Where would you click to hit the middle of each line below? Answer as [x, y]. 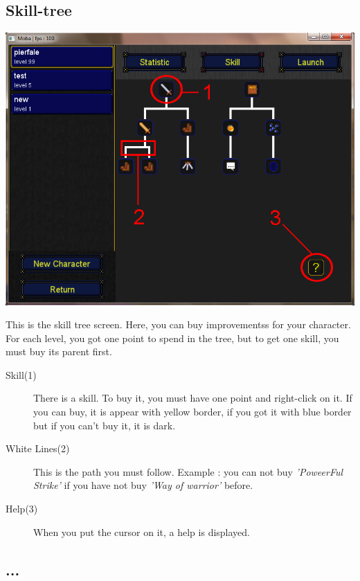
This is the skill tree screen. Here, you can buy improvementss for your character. [178, 324]
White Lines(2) [38, 448]
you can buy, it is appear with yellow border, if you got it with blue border [192, 412]
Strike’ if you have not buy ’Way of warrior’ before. [143, 485]
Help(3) [22, 509]
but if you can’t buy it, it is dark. [105, 425]
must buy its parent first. [59, 351]
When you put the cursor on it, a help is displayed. [142, 531]
